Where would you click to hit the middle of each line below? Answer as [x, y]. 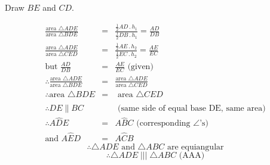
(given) [140, 67]
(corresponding [163, 124]
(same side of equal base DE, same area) [192, 109]
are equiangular [195, 147]
